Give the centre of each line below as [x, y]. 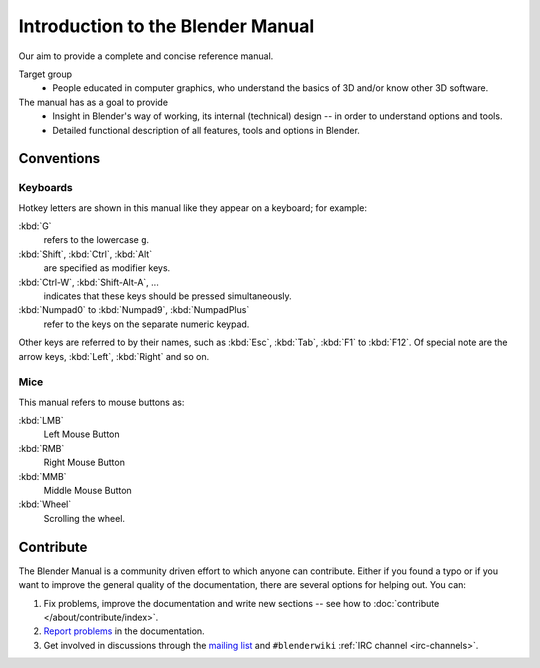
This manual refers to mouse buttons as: [101, 402]
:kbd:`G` [35, 226]
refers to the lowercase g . [96, 240]
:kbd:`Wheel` [45, 504]
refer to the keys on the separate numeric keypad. [146, 324]
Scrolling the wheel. [84, 518]
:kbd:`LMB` [41, 421]
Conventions [59, 158]
